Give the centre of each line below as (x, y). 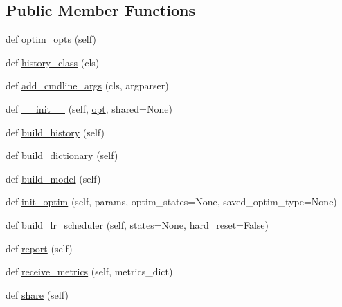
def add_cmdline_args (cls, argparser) (87, 85)
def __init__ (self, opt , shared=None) (89, 108)
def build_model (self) (53, 178)
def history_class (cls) (53, 62)
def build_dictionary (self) (62, 155)
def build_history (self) (55, 132)
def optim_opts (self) (51, 39)
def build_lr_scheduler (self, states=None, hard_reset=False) (137, 224)
